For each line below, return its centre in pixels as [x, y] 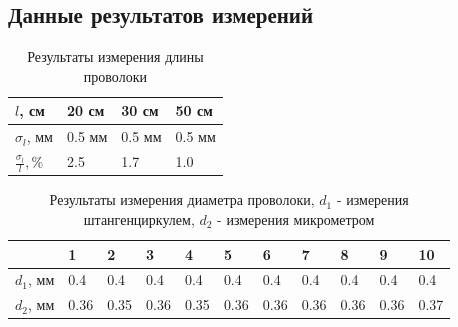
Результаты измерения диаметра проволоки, [182, 199]
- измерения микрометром [296, 219]
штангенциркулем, [139, 219]
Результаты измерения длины [115, 56]
